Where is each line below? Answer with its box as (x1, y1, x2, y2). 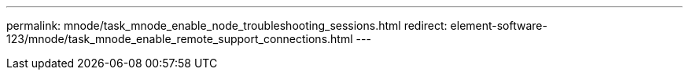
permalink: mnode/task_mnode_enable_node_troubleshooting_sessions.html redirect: (6, 19, 448, 32)
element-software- (450, 19, 547, 32)
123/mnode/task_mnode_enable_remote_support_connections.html (6, 32, 353, 45)
